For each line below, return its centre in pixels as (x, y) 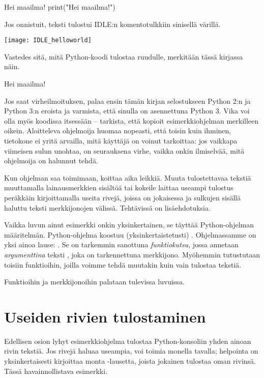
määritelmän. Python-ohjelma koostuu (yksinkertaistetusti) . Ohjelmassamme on (130, 234)
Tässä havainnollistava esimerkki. (56, 371)
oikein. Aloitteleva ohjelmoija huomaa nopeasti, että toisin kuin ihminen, (118, 130)
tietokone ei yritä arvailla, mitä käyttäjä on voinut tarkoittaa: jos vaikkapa (121, 140)
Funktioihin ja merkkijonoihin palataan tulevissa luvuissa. (94, 282)
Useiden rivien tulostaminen (105, 316)
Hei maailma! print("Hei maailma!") (60, 7)
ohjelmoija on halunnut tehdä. (51, 161)
